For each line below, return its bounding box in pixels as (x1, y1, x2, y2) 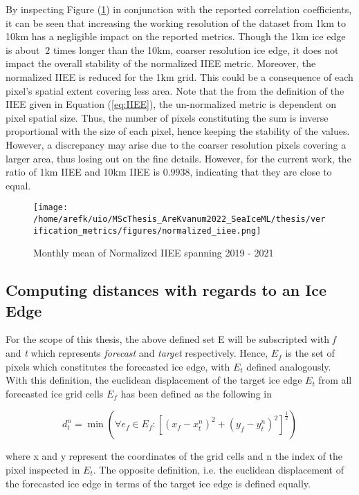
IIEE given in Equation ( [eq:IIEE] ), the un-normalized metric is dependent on (6, 97, 336, 111)
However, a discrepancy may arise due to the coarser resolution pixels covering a (6, 137, 347, 151)
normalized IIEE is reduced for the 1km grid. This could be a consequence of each (6, 69, 353, 84)
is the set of (285, 346, 335, 360)
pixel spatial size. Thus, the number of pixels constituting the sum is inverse (6, 110, 329, 124)
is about (6, 42, 40, 57)
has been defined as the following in (120, 386, 272, 400)
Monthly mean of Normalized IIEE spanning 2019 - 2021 (33, 245, 274, 260)
